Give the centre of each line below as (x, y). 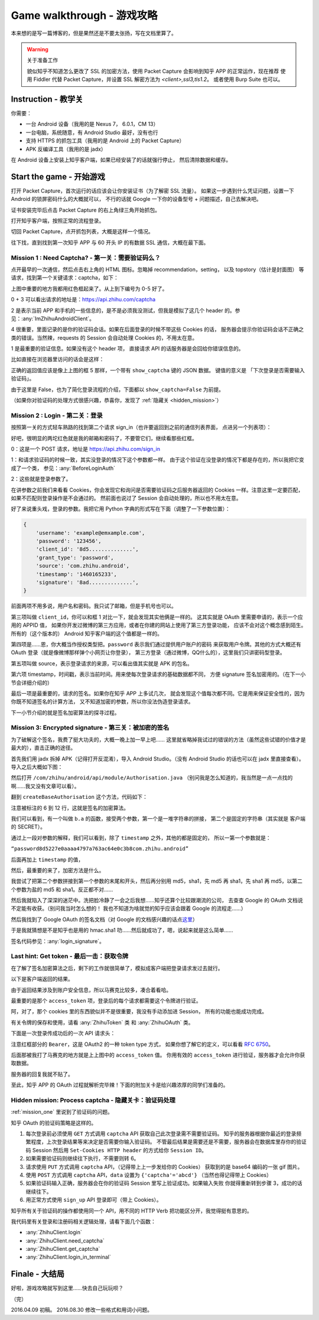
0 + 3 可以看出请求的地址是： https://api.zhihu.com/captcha (83, 300)
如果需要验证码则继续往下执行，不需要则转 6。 (82, 1159)
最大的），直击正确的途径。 (43, 748)
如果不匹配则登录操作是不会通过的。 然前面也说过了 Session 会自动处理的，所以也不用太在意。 (126, 498)
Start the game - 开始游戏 (58, 176)
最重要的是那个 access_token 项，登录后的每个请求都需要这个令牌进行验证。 (106, 1000)
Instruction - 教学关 (47, 99)
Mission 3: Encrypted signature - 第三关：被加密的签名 (90, 728)
